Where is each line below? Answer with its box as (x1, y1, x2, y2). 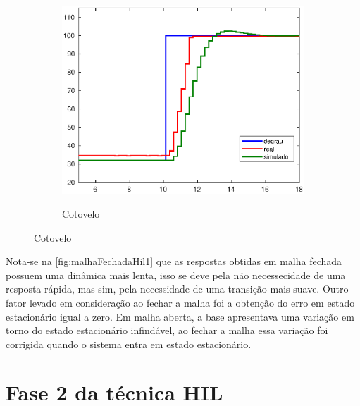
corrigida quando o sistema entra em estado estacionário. (6, 336, 252, 351)
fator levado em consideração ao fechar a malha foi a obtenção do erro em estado (6, 295, 355, 309)
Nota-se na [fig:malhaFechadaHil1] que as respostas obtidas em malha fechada (6, 254, 342, 269)
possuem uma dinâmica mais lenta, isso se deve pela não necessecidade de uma (6, 267, 346, 282)
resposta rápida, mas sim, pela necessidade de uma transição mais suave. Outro (6, 281, 349, 296)
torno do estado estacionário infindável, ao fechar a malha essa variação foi (6, 323, 328, 338)
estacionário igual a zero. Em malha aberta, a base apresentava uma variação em (6, 309, 354, 324)
